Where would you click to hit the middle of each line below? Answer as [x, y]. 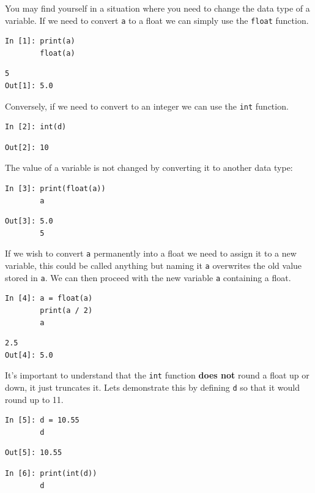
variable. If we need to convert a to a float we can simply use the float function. [157, 20]
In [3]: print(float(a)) [55, 189]
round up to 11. [34, 399]
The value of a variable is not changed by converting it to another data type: [149, 167]
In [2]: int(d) [36, 127]
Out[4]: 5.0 [29, 355]
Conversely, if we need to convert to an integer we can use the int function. [147, 106]
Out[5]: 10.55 [34, 453]
